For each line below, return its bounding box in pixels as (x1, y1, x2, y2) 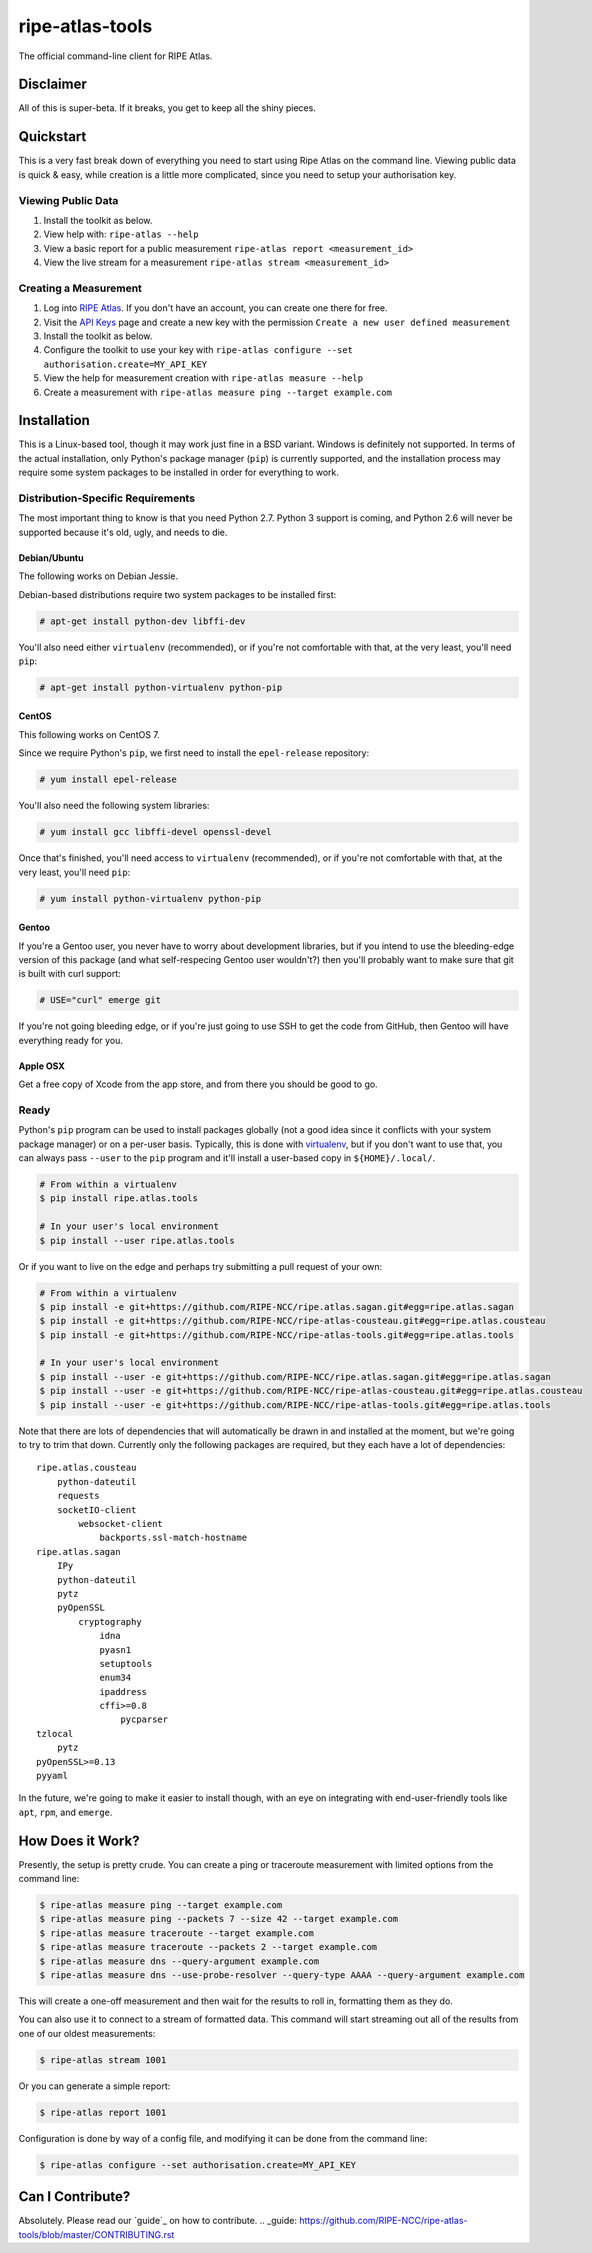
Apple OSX (18, 1060, 65, 1072)
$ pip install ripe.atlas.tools (39, 1193, 199, 1204)
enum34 (99, 1672, 132, 1684)
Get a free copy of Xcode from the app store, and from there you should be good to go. (18, 1078, 379, 1090)
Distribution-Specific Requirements (18, 491, 195, 505)
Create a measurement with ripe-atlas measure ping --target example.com (43, 386, 392, 398)
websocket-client (78, 1518, 164, 1529)
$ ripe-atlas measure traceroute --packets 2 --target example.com (39, 1941, 378, 1953)
